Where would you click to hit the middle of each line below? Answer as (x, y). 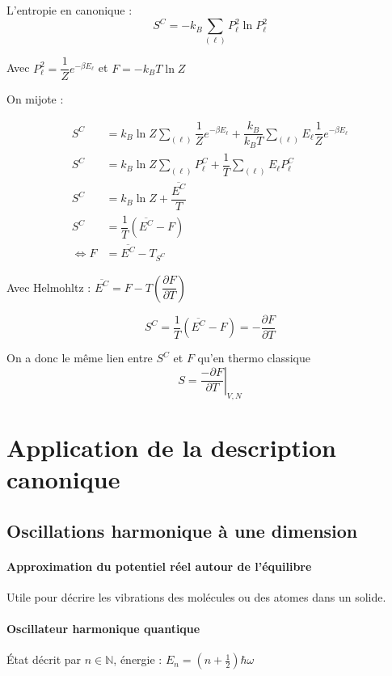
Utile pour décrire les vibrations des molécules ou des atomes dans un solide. (196, 596)
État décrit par (44, 659)
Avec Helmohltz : (49, 287)
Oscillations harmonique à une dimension (182, 530)
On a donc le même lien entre (80, 358)
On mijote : (35, 99)
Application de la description (171, 447)
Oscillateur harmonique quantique (103, 628)
